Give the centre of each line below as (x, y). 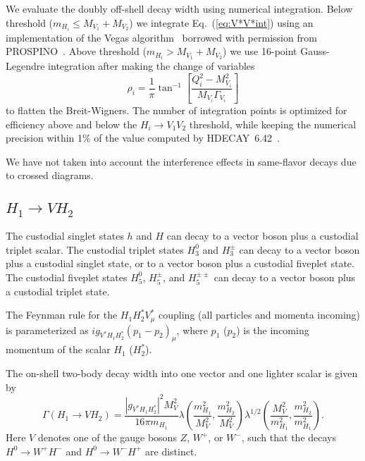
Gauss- (315, 51)
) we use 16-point (260, 51)
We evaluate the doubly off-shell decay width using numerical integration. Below (179, 8)
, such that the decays (289, 437)
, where (192, 330)
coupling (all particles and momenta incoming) (259, 315)
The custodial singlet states (65, 235)
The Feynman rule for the (62, 315)
